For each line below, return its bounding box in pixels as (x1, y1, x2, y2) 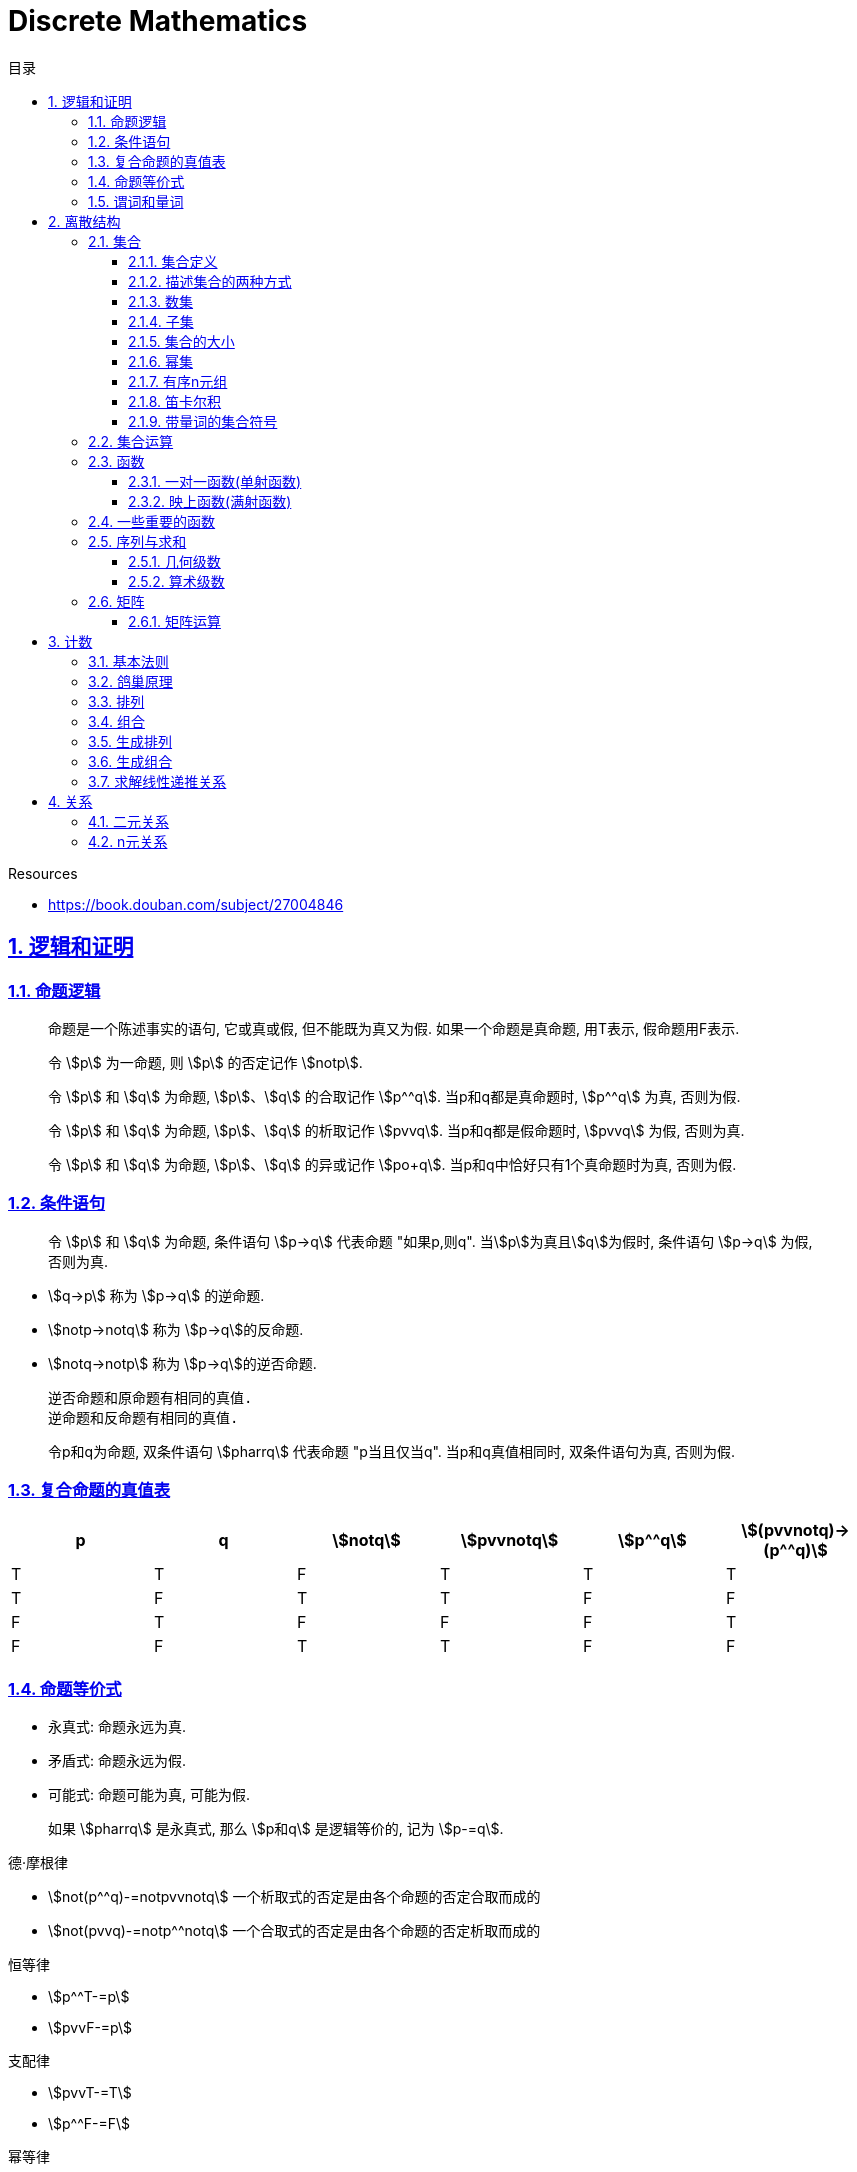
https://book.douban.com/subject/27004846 (48, 895, 344, 913)
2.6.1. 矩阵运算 (128, 612, 221, 630)
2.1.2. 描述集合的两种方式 (128, 272, 292, 290)
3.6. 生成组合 (88, 752, 173, 770)
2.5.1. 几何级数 (128, 552, 221, 570)
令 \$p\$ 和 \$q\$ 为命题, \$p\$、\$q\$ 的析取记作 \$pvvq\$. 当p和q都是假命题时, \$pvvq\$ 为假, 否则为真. (48, 1121, 745, 1139)
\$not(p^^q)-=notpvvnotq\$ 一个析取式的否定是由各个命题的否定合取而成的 (48, 1888, 541, 1906)
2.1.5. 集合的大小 (128, 332, 235, 350)
